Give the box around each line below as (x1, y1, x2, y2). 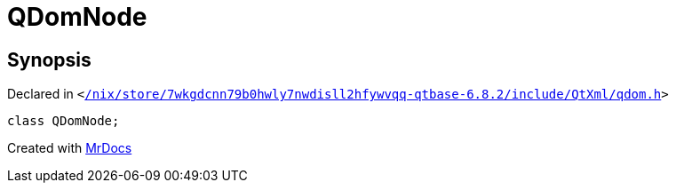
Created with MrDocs (7, 140, 132, 156)
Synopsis (7, 48, 91, 71)
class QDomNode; (7, 114, 120, 129)
